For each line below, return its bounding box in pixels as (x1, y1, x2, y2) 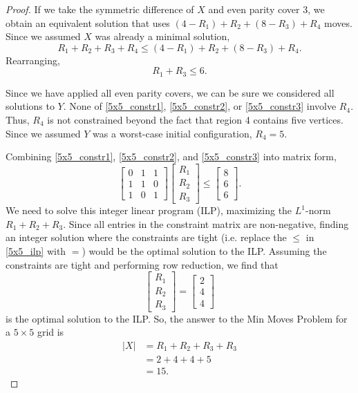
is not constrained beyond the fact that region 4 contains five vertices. (47, 113, 343, 127)
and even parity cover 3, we (208, 2, 325, 16)
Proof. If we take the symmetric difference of (6, 2, 194, 16)
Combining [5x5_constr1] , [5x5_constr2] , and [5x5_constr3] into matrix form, (6, 149, 337, 164)
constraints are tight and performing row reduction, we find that (6, 257, 279, 271)
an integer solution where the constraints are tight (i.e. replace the (6, 230, 287, 245)
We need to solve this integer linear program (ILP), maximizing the (6, 203, 292, 218)
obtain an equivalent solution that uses (6, 15, 170, 30)
